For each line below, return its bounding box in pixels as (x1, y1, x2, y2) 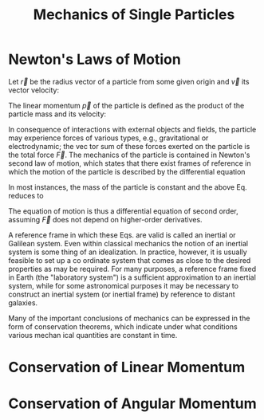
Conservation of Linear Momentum (8, 359, 246, 376)
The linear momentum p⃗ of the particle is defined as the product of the (8, 100, 245, 110)
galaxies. (8, 297, 38, 308)
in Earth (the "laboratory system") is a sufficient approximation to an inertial (8, 273, 257, 282)
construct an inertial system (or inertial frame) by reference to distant (8, 289, 235, 299)
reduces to (8, 190, 44, 200)
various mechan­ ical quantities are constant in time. (8, 330, 178, 340)
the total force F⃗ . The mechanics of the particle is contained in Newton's (8, 150, 250, 159)
